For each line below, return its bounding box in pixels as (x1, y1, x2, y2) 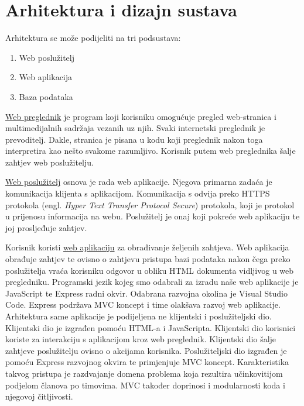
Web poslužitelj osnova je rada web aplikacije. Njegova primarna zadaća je (5, 176, 272, 188)
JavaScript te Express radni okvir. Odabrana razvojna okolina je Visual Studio (5, 287, 288, 299)
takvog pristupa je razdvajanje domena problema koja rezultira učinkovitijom (5, 367, 283, 379)
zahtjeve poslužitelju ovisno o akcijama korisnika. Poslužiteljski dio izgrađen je (5, 344, 287, 356)
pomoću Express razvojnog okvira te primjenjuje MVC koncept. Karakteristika (5, 356, 289, 368)
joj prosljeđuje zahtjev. (5, 221, 87, 233)
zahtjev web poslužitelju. (5, 156, 94, 168)
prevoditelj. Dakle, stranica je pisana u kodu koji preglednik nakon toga (5, 133, 263, 145)
